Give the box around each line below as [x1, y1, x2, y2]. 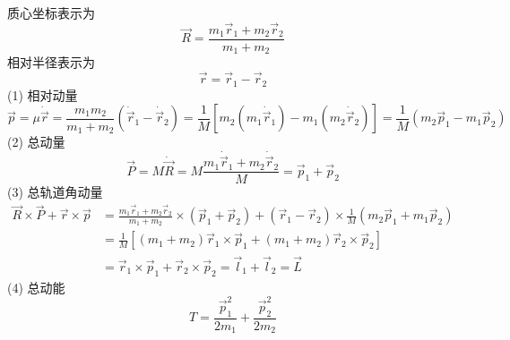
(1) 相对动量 [7, 85, 78, 104]
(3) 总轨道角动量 [7, 183, 103, 201]
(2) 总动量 [7, 132, 65, 151]
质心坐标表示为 [7, 4, 95, 21]
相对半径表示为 [7, 53, 95, 72]
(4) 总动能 [7, 277, 65, 296]
